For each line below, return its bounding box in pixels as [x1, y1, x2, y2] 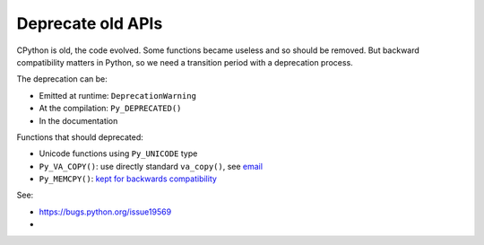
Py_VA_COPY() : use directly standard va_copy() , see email [39, 161, 264, 171]
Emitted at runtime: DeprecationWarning [39, 90, 197, 101]
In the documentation [39, 115, 118, 126]
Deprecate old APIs [16, 13, 163, 33]
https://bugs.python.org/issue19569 [39, 206, 172, 217]
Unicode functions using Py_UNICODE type [39, 148, 198, 159]
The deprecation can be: [16, 74, 108, 84]
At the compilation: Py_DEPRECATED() [39, 103, 182, 114]
